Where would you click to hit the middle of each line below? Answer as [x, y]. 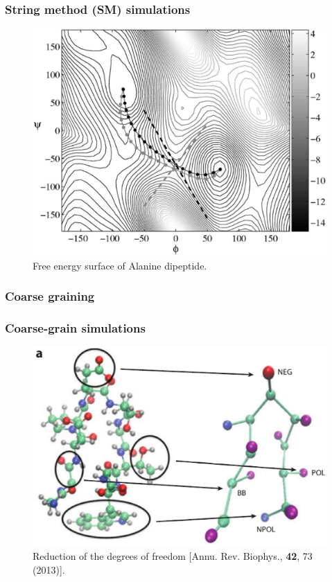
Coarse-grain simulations [75, 328]
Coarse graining [50, 296]
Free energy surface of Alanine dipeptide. [120, 265]
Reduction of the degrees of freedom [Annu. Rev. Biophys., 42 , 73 [173, 555]
